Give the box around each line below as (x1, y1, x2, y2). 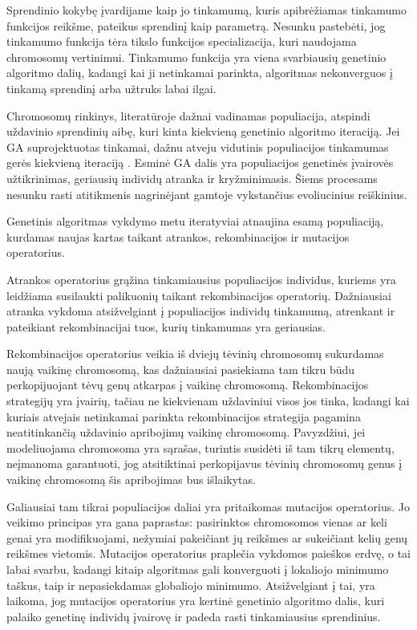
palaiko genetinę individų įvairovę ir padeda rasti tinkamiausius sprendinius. (6, 608, 381, 624)
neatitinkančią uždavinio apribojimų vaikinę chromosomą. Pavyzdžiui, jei (6, 424, 366, 441)
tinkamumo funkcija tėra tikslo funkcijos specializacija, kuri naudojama (6, 33, 357, 50)
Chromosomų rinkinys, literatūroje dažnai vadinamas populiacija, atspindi (6, 107, 370, 124)
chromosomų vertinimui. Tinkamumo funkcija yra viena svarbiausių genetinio (6, 48, 387, 65)
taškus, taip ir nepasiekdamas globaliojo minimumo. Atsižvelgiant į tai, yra (6, 576, 375, 593)
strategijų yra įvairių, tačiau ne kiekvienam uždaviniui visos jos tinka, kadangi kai (6, 392, 410, 409)
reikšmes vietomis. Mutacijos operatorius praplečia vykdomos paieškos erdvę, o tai (6, 545, 411, 562)
